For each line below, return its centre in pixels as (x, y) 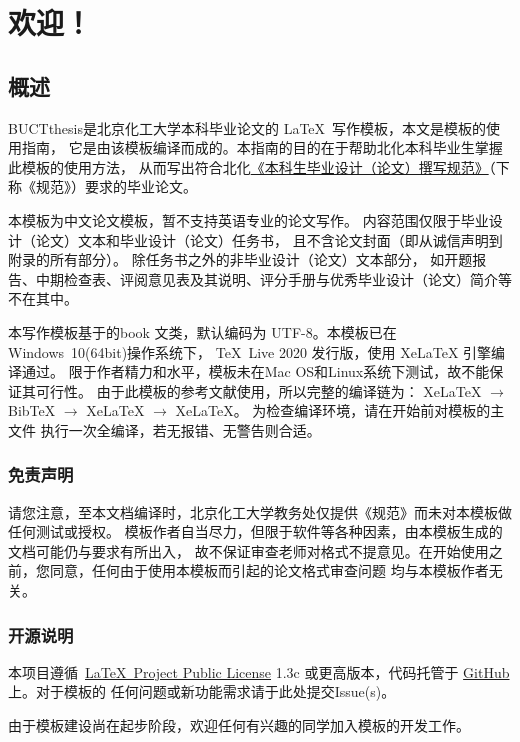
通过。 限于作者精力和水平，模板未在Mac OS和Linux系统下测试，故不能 (255, 371)
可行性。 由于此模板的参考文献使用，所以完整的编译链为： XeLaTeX (258, 390)
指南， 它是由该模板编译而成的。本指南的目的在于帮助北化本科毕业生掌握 (262, 147)
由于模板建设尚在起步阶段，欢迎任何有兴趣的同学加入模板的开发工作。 (239, 725)
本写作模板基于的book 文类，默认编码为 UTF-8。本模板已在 (202, 331)
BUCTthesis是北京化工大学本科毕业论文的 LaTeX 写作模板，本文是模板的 (247, 127)
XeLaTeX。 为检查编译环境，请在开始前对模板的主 (340, 410)
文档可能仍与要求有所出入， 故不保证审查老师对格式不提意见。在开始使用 (248, 550)
